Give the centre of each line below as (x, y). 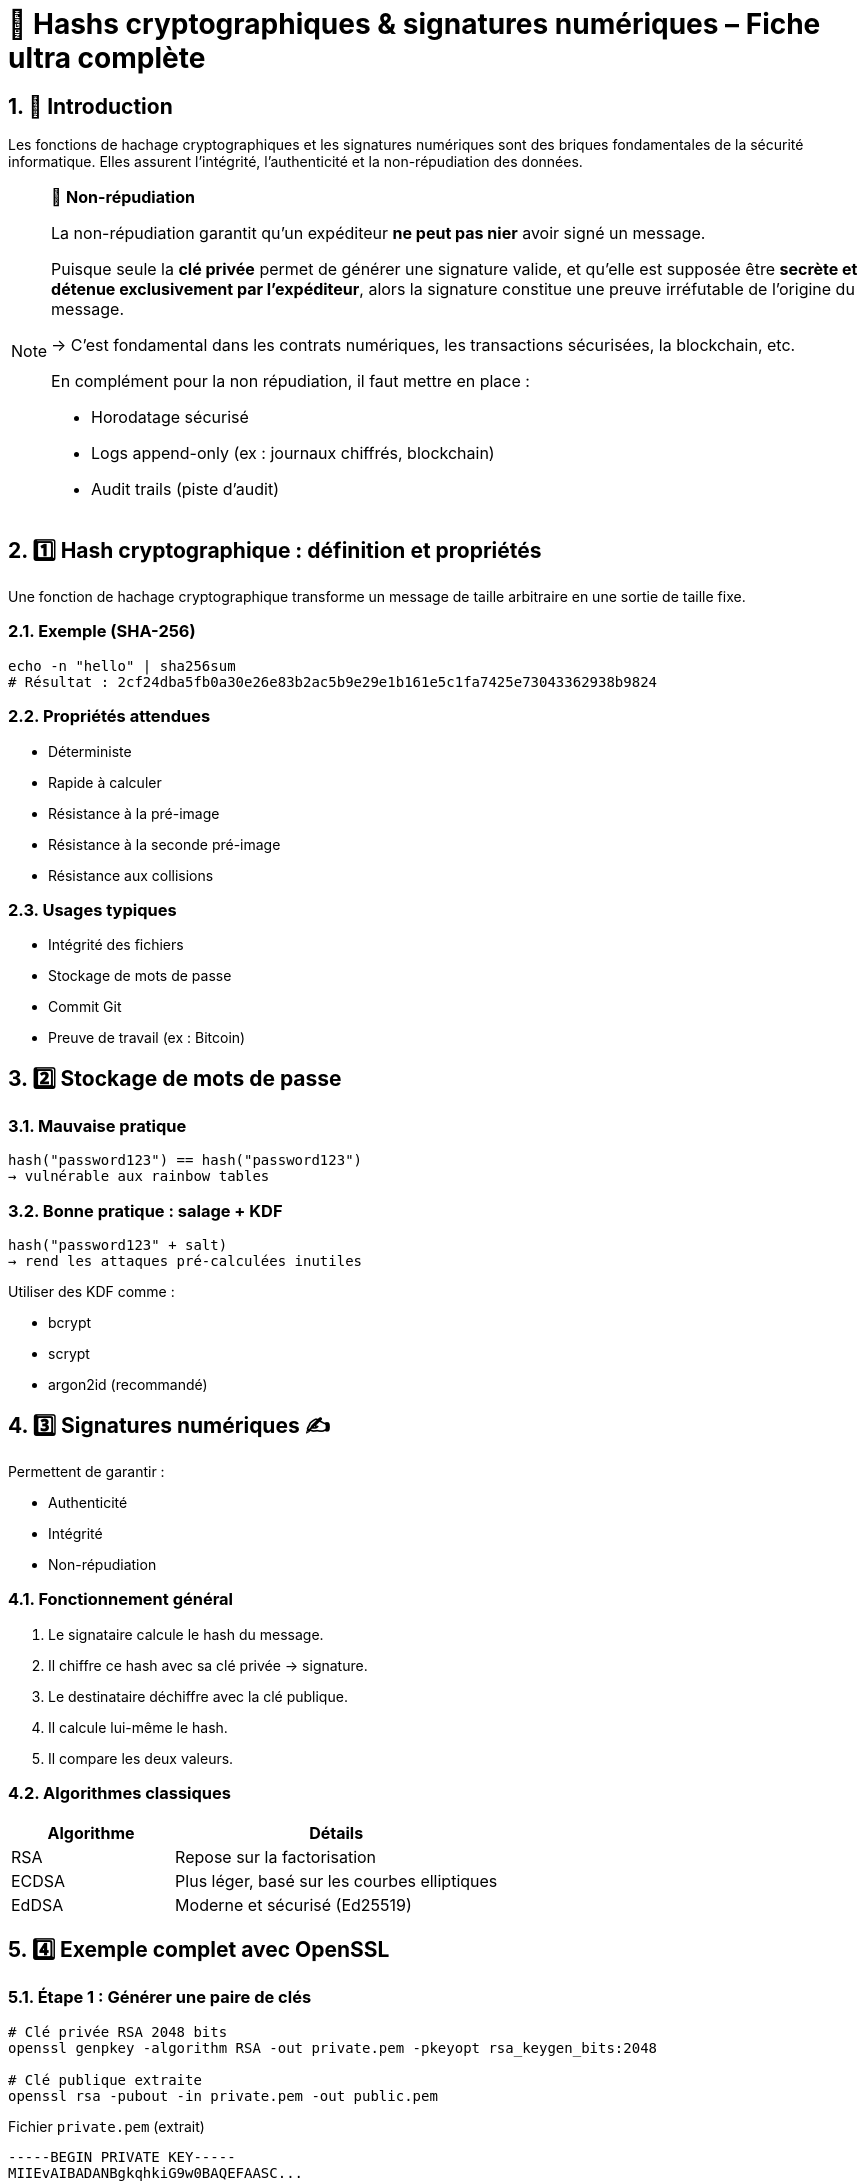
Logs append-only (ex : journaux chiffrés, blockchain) (293, 453)
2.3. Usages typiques (92, 909)
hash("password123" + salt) (118, 1245)
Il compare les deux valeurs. (141, 1758)
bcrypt (70, 1323)
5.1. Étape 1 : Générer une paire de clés (160, 1997)
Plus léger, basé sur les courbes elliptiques (336, 1880)
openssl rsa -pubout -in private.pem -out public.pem (223, 2095)
